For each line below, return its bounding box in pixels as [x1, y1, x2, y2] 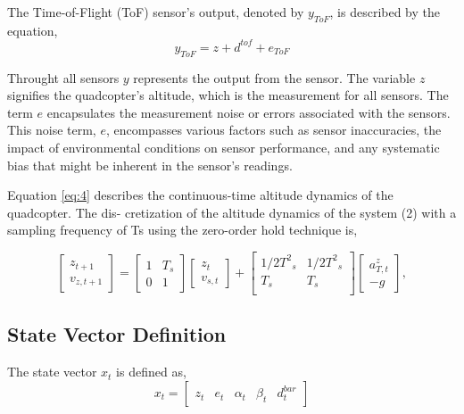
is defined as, [116, 362, 186, 381]
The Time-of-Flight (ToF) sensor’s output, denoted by [7, 3, 304, 21]
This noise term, [7, 120, 96, 139]
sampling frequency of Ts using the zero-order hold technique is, [7, 220, 358, 239]
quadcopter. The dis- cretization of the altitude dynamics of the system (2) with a [7, 203, 457, 221]
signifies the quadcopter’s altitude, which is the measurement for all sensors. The [7, 86, 449, 104]
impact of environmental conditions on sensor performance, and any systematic [7, 138, 440, 157]
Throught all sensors [7, 68, 120, 87]
